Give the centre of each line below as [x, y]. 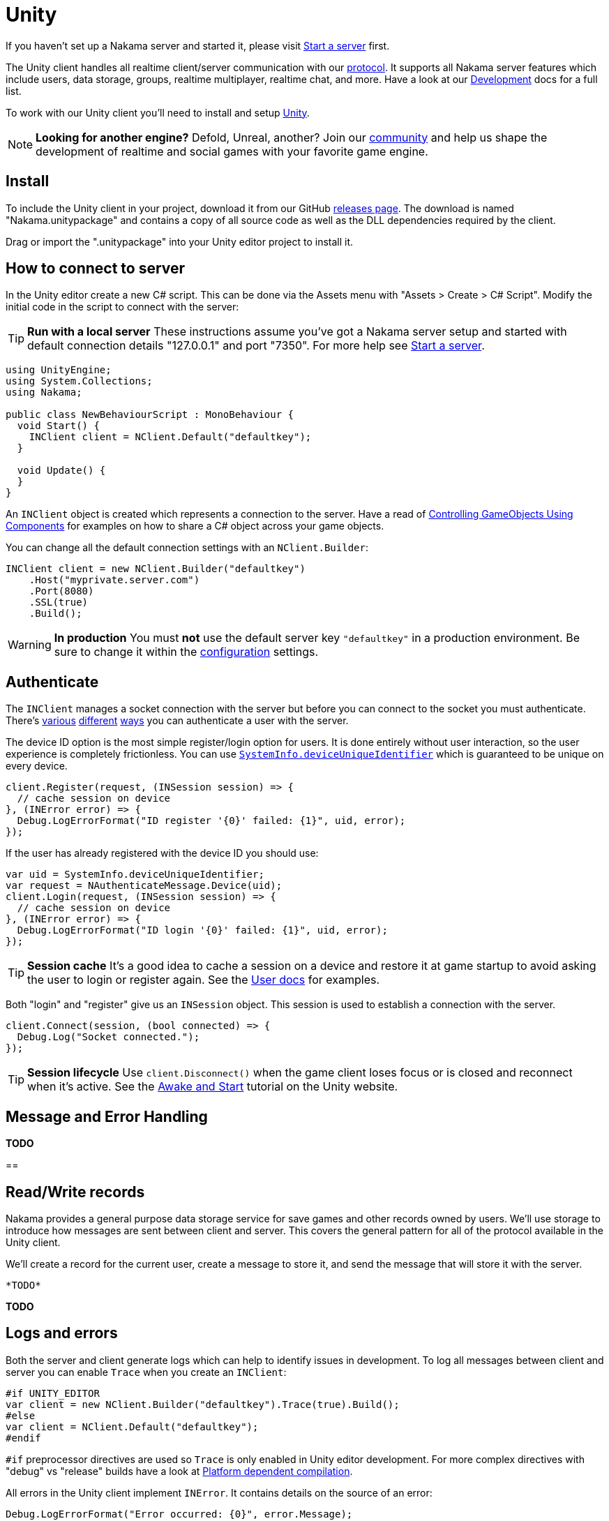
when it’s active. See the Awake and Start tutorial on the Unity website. [213, 1087]
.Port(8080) [61, 591]
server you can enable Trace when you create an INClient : [146, 1372]
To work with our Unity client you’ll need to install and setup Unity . [158, 112]
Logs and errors [62, 1333]
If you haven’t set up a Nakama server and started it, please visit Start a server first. [198, 45]
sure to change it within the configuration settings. [186, 652]
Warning [30, 645]
